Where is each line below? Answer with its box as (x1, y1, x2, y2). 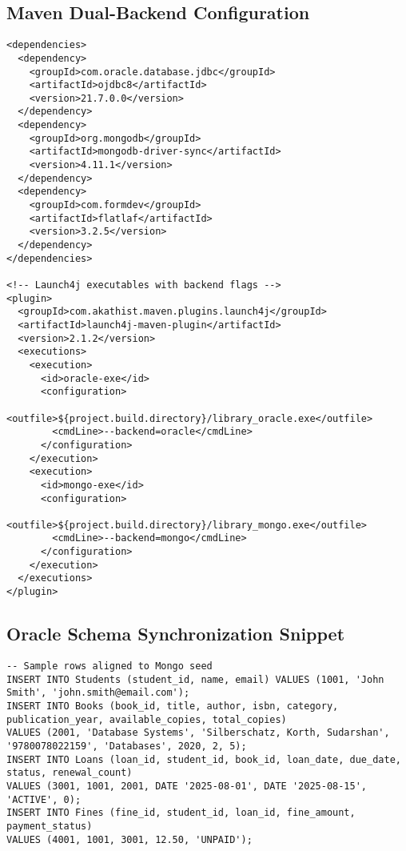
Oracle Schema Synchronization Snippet (6, 621, 345, 646)
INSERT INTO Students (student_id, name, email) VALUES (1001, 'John (6, 673, 384, 685)
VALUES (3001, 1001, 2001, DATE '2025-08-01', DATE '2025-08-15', (6, 780, 368, 792)
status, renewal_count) (6, 767, 133, 779)
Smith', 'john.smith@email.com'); (6, 687, 190, 699)
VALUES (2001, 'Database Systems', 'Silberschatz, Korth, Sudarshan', (6, 727, 390, 739)
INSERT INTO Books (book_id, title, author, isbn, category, (6, 700, 339, 712)
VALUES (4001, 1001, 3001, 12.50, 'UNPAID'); (6, 833, 253, 845)
